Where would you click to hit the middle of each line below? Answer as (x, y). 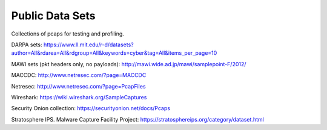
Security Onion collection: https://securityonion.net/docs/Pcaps (91, 108)
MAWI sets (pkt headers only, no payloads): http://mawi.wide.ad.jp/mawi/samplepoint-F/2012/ (129, 64)
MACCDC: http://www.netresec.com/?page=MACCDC (79, 75)
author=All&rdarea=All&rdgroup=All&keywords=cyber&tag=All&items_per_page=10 (114, 53)
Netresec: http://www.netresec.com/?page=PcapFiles (78, 86)
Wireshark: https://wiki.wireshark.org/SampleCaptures (79, 97)
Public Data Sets (54, 16)
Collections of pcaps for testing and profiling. (68, 34)
